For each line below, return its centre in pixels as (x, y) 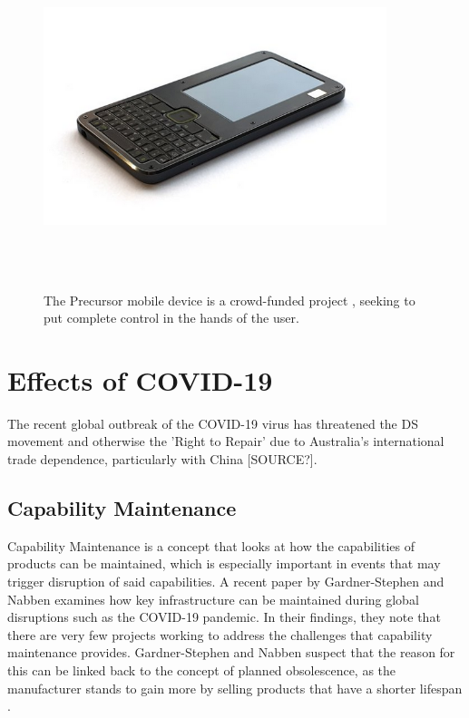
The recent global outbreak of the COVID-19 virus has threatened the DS (213, 423)
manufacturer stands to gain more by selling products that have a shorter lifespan (235, 688)
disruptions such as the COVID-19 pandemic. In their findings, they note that (224, 617)
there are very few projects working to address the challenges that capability (220, 634)
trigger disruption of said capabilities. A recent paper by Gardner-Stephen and (226, 582)
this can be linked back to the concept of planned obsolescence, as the (202, 669)
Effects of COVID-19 (140, 379)
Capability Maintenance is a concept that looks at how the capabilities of (211, 545)
